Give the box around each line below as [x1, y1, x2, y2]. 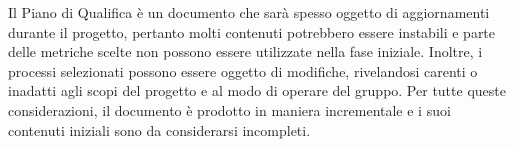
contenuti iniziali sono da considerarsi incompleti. [8, 119, 311, 140]
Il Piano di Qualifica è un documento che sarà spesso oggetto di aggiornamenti [8, 2, 490, 22]
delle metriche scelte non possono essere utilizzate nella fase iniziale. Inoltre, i [8, 41, 483, 62]
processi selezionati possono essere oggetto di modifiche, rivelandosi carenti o [8, 60, 478, 81]
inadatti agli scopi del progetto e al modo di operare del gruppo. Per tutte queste [8, 80, 506, 101]
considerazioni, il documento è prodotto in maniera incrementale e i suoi [8, 99, 451, 120]
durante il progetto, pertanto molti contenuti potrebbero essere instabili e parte [8, 21, 496, 42]
